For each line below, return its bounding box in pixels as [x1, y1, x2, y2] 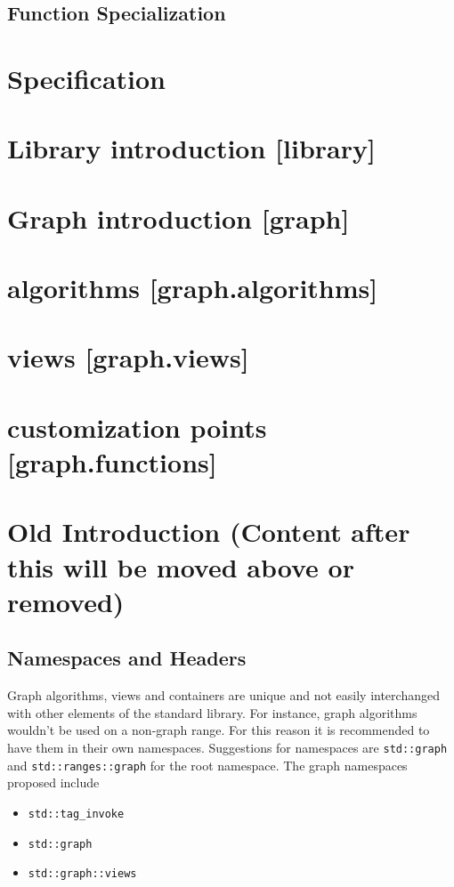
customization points [7, 408, 267, 445]
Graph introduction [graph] [7, 199, 350, 236]
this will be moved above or [7, 548, 354, 585]
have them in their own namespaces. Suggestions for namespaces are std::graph [7, 738, 448, 756]
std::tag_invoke [28, 807, 125, 820]
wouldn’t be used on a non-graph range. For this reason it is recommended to [7, 721, 430, 739]
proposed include [7, 773, 100, 792]
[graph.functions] [7, 444, 217, 480]
